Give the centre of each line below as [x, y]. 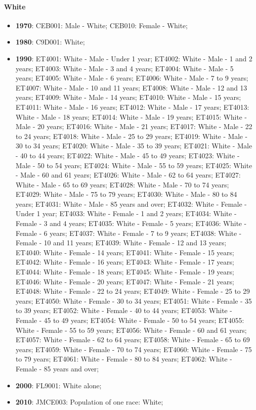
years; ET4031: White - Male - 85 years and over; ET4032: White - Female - [131, 204]
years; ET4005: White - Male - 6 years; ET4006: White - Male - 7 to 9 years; [132, 78]
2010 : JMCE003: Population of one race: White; [89, 402]
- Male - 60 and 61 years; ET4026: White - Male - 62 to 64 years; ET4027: [128, 175]
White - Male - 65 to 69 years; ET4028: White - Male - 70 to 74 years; [122, 184]
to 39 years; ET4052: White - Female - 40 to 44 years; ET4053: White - [124, 310]
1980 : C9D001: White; [50, 42]
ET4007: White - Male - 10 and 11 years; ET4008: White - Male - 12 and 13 [131, 87]
